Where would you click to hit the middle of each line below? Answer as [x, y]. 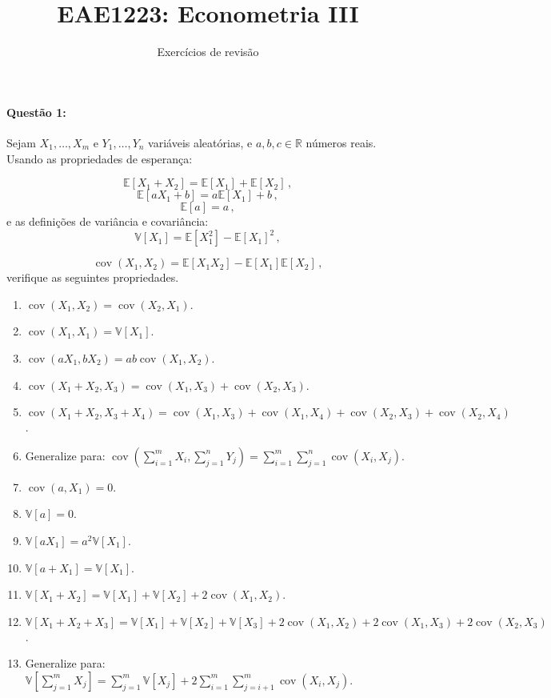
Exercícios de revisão [208, 52]
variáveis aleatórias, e [200, 142]
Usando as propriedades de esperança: [100, 158]
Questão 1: [36, 112]
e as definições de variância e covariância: [108, 221]
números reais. [341, 142]
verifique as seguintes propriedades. [93, 277]
